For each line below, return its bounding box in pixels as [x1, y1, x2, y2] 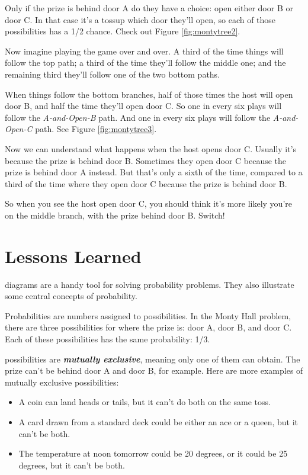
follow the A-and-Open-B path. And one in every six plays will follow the [5, 111, 271, 123]
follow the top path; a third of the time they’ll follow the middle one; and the [5, 56, 286, 69]
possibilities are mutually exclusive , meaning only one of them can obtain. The [5, 352, 300, 365]
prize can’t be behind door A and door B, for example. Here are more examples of [5, 364, 303, 377]
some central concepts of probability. [5, 290, 137, 302]
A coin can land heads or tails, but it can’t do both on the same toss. [18, 396, 271, 408]
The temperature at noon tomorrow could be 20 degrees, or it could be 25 [18, 447, 288, 460]
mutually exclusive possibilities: [5, 375, 119, 388]
